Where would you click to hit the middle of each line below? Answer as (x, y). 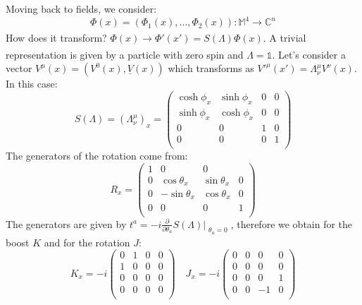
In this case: (32, 84)
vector (19, 68)
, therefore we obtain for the (292, 223)
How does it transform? (56, 38)
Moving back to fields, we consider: (81, 8)
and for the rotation (87, 242)
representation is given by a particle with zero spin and (125, 54)
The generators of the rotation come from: (97, 155)
